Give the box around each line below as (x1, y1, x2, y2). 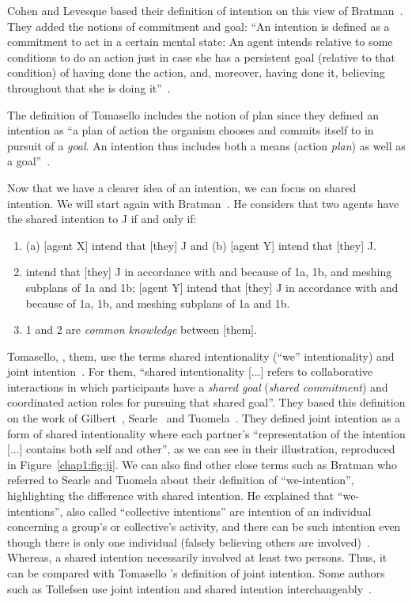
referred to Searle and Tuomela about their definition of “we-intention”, (7, 471, 354, 488)
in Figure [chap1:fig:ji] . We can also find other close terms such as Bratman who (7, 456, 397, 472)
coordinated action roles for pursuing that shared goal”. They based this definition (7, 394, 406, 411)
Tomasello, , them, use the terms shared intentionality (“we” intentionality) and (7, 347, 395, 364)
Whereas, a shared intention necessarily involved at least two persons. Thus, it (7, 549, 387, 566)
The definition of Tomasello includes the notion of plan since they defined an (7, 106, 380, 123)
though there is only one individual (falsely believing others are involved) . (7, 533, 370, 550)
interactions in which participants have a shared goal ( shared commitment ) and (7, 378, 388, 395)
